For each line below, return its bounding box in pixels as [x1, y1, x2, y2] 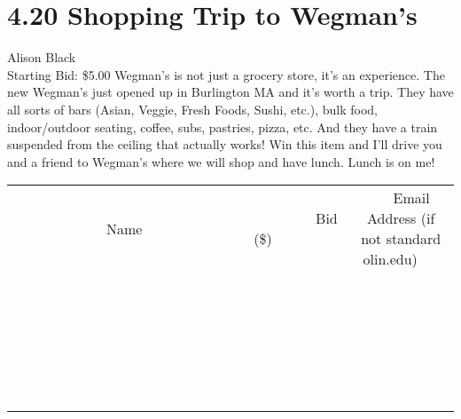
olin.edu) [363, 249, 418, 270]
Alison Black [7, 48, 76, 67]
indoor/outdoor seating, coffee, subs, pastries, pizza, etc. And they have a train [7, 117, 438, 136]
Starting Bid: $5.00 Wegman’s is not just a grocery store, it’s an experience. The [7, 65, 445, 83]
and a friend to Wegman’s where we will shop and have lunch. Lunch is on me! [7, 152, 435, 170]
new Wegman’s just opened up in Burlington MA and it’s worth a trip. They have [7, 83, 454, 101]
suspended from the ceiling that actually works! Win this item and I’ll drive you [7, 135, 442, 154]
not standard [361, 228, 441, 249]
